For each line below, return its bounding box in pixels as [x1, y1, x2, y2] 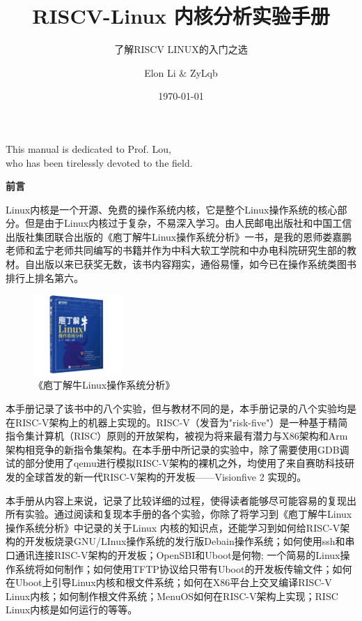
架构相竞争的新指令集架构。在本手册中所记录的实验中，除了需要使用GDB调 [6, 442, 349, 456]
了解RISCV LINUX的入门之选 [114, 42, 248, 57]
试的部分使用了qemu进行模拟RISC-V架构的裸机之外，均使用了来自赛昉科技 [6, 456, 345, 470]
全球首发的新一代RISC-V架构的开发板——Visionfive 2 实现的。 [24, 469, 307, 484]
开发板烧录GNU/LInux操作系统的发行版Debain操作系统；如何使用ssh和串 [24, 534, 355, 548]
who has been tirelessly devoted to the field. [6, 155, 193, 170]
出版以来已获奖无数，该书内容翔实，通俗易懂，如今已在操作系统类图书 [34, 257, 356, 271]
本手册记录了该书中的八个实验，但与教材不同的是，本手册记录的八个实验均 [6, 401, 347, 415]
